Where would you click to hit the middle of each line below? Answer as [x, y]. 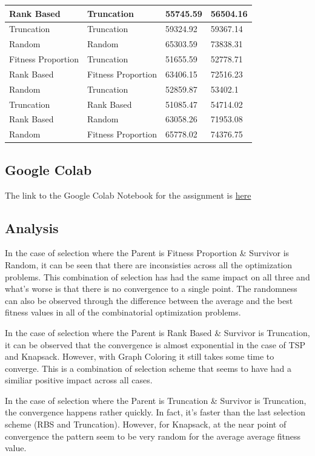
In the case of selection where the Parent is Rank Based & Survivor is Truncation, [157, 332]
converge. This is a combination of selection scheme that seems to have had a [148, 368]
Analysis [32, 227]
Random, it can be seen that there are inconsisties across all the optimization [149, 264]
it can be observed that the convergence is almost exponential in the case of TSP [155, 344]
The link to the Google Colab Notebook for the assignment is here [128, 195]
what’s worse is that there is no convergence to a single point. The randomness [151, 289]
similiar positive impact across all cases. [79, 380]
